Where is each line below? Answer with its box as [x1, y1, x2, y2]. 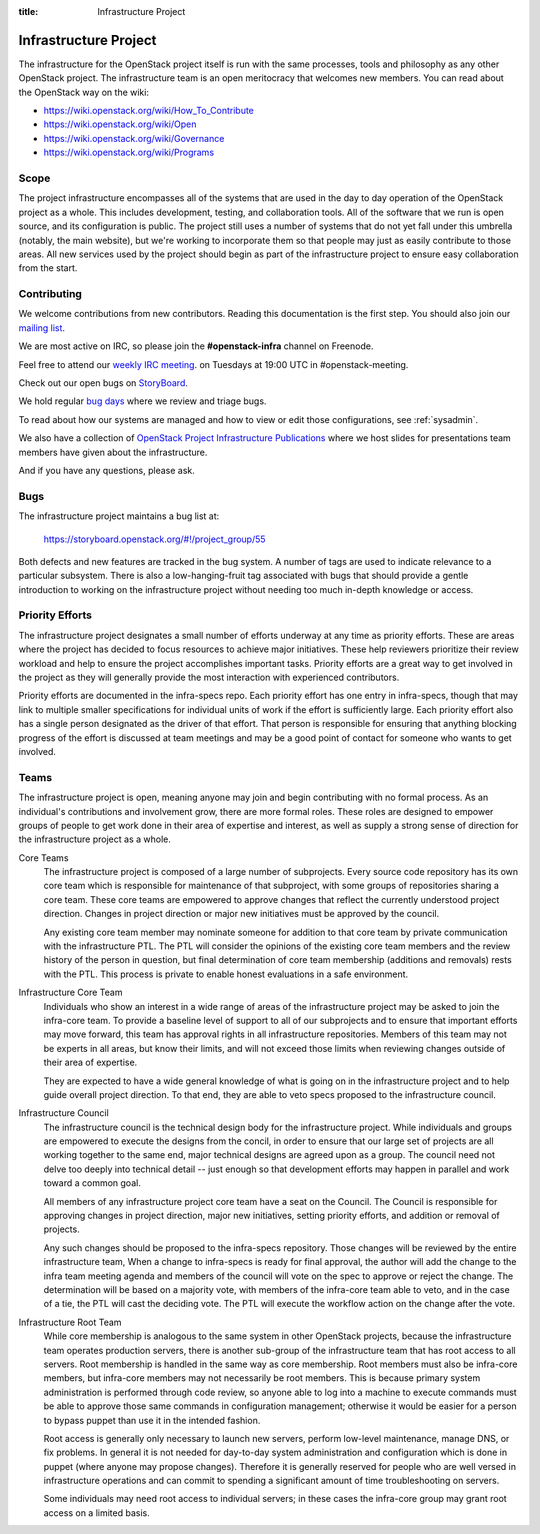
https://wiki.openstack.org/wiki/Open [43, 118, 197, 130]
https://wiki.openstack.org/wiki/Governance [43, 132, 225, 144]
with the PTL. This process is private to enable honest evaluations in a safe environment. [43, 968, 409, 980]
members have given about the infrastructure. [18, 446, 208, 458]
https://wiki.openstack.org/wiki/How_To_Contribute [43, 105, 255, 117]
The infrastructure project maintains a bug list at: [18, 510, 220, 522]
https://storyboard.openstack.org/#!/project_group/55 [43, 533, 266, 545]
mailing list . [18, 321, 65, 334]
